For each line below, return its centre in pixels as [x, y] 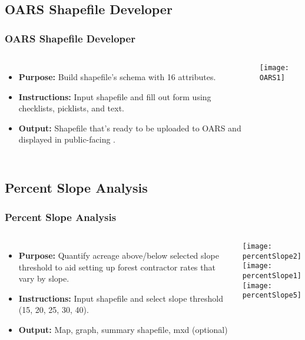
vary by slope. [44, 278]
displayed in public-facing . [67, 139]
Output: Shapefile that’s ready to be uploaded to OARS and [130, 128]
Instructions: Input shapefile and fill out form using [115, 96]
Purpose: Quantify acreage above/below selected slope [119, 255]
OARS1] [272, 77]
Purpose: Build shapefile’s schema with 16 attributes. [117, 77]
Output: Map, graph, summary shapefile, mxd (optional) [123, 329]
